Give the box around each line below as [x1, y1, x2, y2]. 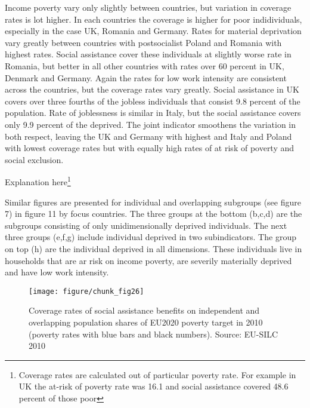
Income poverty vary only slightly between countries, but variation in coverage [5, 1, 292, 13]
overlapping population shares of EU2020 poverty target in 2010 [29, 315, 263, 328]
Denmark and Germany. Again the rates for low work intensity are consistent [5, 71, 287, 84]
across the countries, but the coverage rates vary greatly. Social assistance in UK [5, 83, 299, 96]
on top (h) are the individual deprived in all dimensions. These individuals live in [5, 242, 302, 254]
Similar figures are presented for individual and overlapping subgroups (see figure [5, 195, 301, 208]
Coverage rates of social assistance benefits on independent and [29, 304, 260, 317]
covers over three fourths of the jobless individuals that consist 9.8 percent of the [5, 94, 300, 107]
